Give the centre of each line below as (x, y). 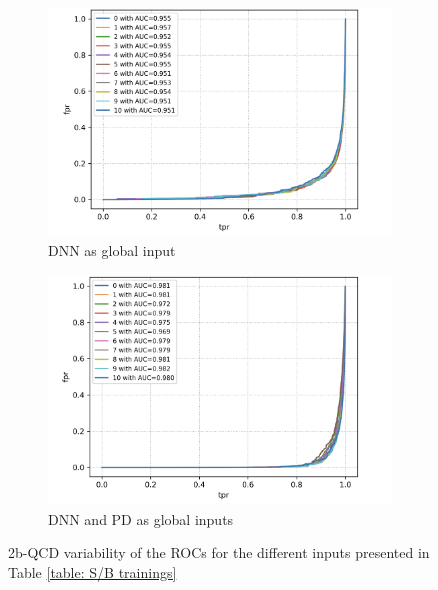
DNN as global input (112, 250)
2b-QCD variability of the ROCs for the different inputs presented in (219, 552)
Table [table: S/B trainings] (92, 571)
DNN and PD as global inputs (141, 518)
